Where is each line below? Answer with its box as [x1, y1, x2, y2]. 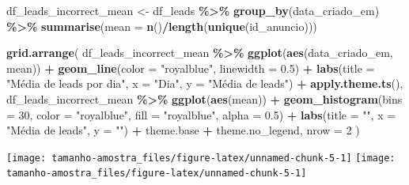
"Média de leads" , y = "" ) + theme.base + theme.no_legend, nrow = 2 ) [6, 122, 360, 138]
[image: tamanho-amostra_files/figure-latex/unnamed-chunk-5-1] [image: [6, 152, 396, 164]
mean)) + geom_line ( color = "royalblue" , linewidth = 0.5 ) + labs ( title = [6, 59, 375, 76]
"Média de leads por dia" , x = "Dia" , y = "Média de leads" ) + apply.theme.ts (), [6, 75, 403, 92]
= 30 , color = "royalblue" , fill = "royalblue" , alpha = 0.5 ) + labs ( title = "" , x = [6, 106, 396, 123]
